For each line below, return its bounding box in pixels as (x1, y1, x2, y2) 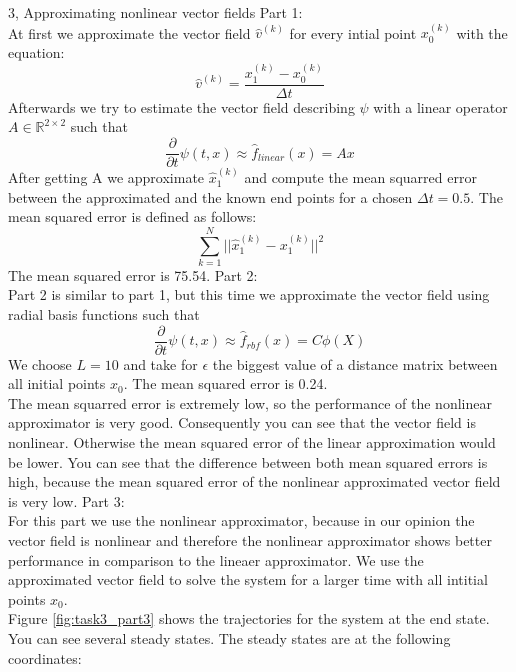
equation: (8, 42, 65, 62)
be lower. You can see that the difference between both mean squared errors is (8, 451, 488, 472)
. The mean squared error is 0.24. (123, 373, 328, 394)
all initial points (8, 373, 106, 394)
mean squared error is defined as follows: (8, 206, 257, 227)
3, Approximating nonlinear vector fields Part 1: (8, 2, 303, 22)
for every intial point (289, 22, 417, 43)
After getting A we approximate (8, 166, 205, 187)
